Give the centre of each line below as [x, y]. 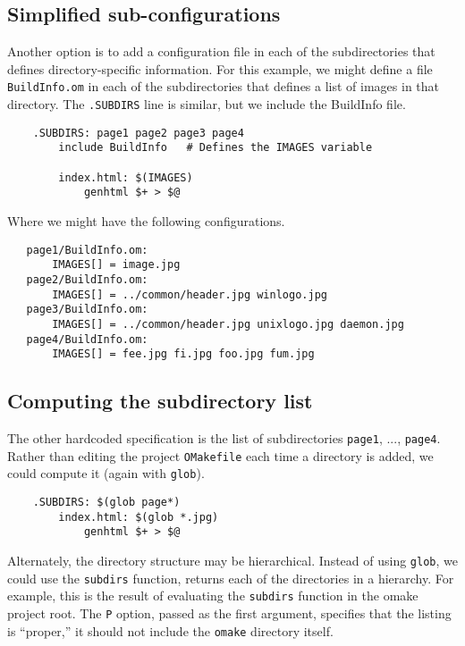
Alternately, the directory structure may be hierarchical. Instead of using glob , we [232, 560]
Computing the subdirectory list [160, 401]
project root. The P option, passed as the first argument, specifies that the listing [229, 612]
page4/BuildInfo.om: [87, 339]
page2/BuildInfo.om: [87, 279]
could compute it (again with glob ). [106, 473]
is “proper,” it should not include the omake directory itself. [170, 630]
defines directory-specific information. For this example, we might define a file [220, 68]
